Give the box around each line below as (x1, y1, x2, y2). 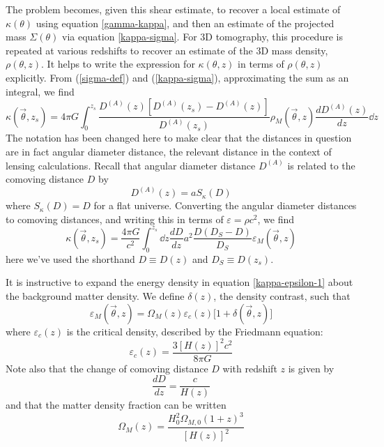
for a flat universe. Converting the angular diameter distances (93, 198, 357, 213)
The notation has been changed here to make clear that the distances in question (6, 130, 352, 145)
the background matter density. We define (6, 288, 185, 303)
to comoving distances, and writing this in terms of (6, 211, 224, 226)
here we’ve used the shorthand (6, 251, 135, 266)
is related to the (287, 158, 355, 172)
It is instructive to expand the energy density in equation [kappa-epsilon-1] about (6, 275, 353, 289)
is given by (288, 361, 335, 375)
